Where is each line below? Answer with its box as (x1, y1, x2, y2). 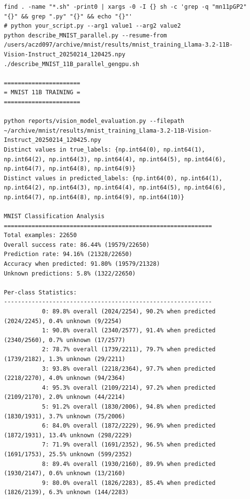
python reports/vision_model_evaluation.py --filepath (4, 118, 185, 125)
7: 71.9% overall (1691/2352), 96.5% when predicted (42, 441, 216, 448)
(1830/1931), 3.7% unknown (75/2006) (4, 413, 125, 420)
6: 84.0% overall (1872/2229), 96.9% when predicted (42, 422, 216, 430)
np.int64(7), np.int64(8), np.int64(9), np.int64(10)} (4, 193, 185, 201)
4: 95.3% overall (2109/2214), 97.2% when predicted (42, 384, 216, 391)
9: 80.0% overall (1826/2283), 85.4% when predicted (42, 479, 216, 486)
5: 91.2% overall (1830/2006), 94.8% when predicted (42, 403, 216, 410)
